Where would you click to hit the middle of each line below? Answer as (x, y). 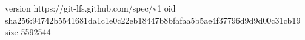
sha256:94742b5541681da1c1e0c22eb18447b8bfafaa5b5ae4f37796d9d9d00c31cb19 (153, 20)
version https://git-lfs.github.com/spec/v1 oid (90, 8)
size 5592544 (28, 32)
